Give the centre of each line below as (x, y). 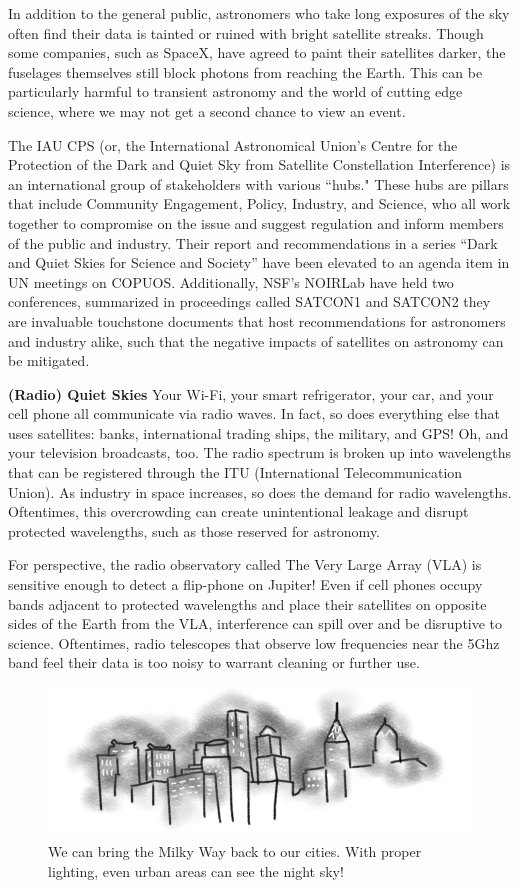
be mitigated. (49, 360)
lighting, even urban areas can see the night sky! (196, 870)
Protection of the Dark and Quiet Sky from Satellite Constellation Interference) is (259, 164)
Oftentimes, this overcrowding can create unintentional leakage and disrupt (238, 511)
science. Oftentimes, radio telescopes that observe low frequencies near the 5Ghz (254, 642)
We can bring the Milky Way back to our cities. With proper (235, 851)
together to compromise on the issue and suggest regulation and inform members (256, 222)
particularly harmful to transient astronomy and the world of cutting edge (235, 91)
